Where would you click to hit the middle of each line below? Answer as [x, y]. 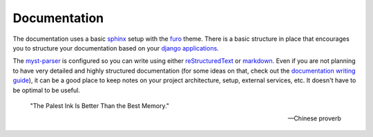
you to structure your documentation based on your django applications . [116, 48]
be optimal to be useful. [47, 90]
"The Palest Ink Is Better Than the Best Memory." [99, 106]
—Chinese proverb [314, 118]
